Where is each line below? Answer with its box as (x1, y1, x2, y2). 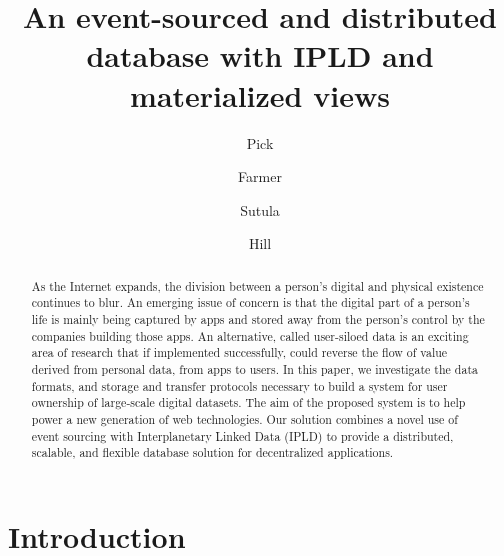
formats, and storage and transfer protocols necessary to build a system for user (31, 377, 448, 394)
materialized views (130, 74, 390, 115)
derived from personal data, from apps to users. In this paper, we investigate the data (31, 360, 478, 377)
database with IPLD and (86, 35, 434, 76)
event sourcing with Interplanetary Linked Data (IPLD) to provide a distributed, (31, 427, 454, 444)
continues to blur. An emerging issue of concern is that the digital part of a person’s (31, 294, 470, 311)
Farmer (238, 166, 282, 187)
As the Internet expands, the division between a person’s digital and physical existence (31, 277, 484, 294)
